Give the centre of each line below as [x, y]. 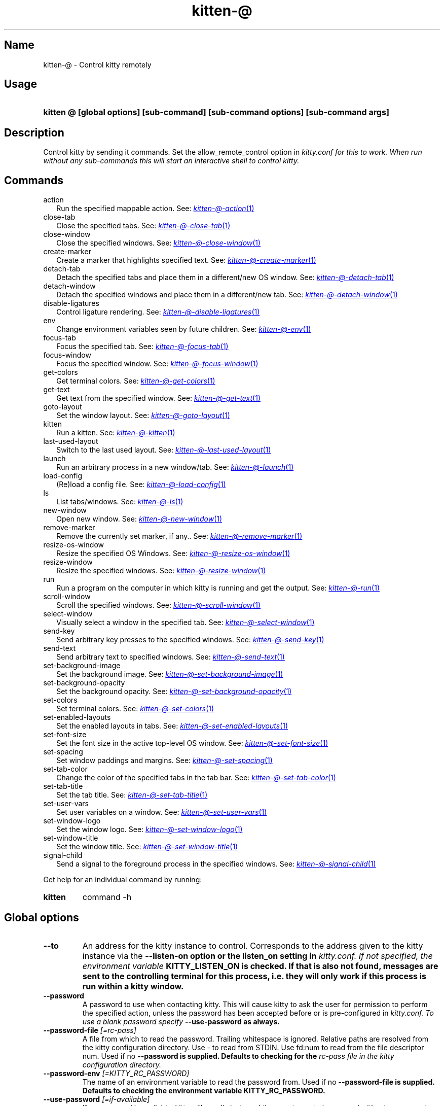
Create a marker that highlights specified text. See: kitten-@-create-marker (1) [186, 260]
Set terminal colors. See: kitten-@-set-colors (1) [135, 709]
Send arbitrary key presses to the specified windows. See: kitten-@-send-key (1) [190, 640]
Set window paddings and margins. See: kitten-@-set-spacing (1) [164, 761]
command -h [107, 897]
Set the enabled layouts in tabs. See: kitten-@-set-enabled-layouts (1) [172, 726]
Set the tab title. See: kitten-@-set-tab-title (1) [132, 795]
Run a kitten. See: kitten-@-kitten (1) [116, 433]
